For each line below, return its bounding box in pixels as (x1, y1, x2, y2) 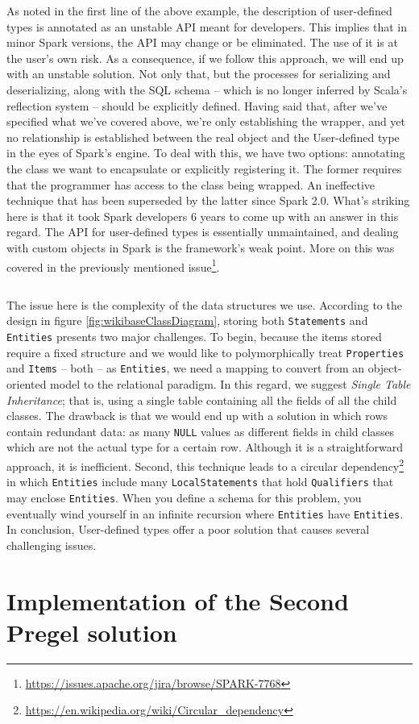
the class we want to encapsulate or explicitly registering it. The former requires (6, 160, 402, 177)
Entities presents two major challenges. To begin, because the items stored (6, 328, 382, 344)
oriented (6, 375, 47, 392)
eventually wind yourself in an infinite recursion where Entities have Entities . (6, 505, 404, 522)
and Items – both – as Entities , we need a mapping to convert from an (6, 360, 364, 377)
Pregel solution (6, 615, 177, 648)
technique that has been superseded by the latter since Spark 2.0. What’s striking (6, 192, 410, 209)
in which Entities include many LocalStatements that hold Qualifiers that (6, 473, 394, 490)
